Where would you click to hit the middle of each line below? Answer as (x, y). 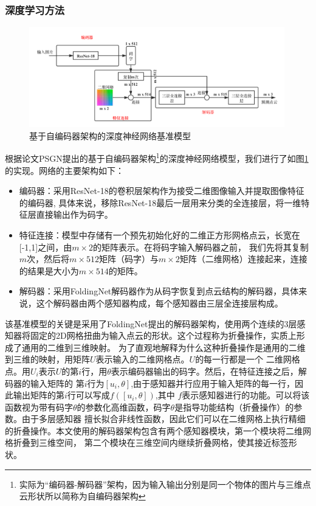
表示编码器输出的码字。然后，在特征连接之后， (204, 371)
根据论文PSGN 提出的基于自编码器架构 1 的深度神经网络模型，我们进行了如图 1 (157, 157)
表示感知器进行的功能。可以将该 (246, 395)
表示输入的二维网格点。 (143, 359)
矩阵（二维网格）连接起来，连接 (243, 259)
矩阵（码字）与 (129, 259)
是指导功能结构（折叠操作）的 (234, 407)
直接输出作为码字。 (74, 214)
